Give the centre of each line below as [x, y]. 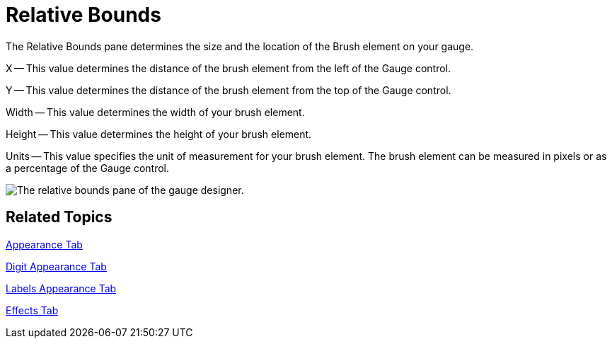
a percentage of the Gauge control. [88, 168]
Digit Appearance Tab [56, 266]
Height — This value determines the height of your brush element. [159, 134]
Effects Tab [32, 310]
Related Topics [59, 217]
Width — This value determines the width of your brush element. [155, 112]
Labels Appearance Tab [61, 288]
